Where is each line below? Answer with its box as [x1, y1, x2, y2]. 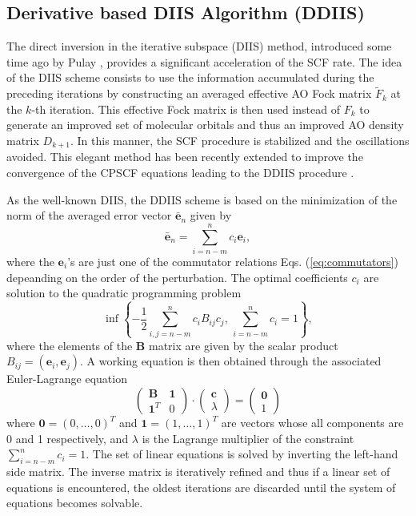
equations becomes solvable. [6, 494, 143, 511]
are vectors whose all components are [221, 414, 404, 431]
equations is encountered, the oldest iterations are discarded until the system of [6, 478, 396, 495]
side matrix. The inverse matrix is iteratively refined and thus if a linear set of [6, 463, 390, 480]
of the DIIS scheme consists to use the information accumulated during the [6, 69, 374, 86]
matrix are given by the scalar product [148, 337, 338, 353]
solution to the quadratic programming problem [6, 284, 242, 301]
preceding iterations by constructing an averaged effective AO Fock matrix [6, 85, 372, 102]
